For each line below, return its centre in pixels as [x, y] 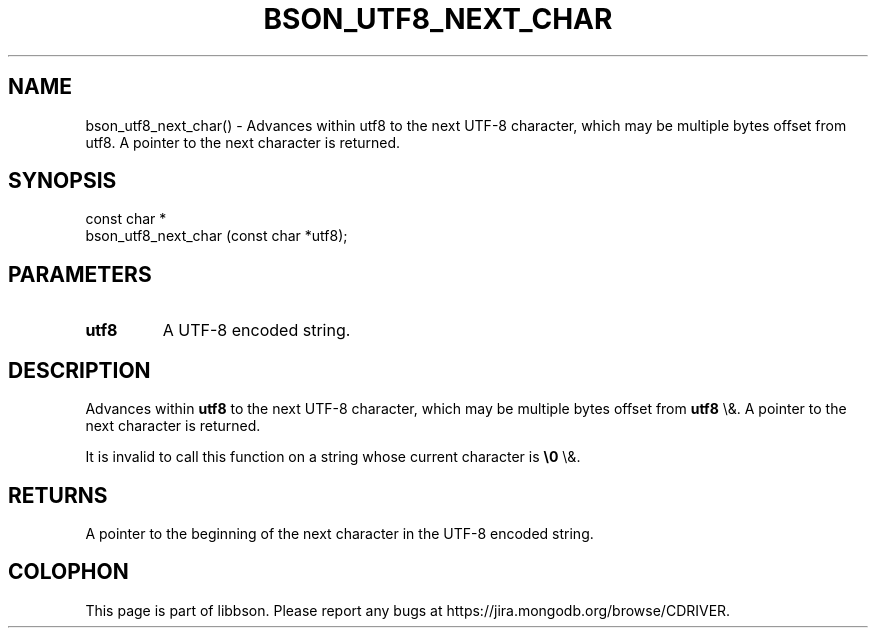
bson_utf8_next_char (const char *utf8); [216, 236]
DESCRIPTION [79, 370]
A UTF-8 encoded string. [256, 330]
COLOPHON [68, 572]
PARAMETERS [80, 274]
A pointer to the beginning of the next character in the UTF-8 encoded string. [339, 533]
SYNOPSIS [62, 181]
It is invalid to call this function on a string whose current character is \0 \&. [333, 457]
